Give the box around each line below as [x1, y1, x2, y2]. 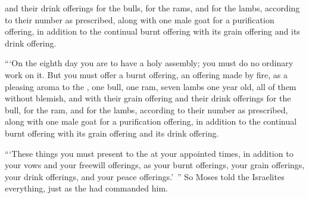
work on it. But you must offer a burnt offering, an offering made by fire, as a [5, 68, 288, 81]
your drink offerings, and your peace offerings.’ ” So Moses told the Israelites [5, 170, 285, 182]
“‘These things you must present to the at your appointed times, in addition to [5, 147, 294, 159]
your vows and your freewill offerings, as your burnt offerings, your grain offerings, [5, 159, 305, 171]
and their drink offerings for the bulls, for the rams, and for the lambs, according [5, 2, 300, 14]
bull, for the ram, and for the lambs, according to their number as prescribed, [5, 103, 288, 116]
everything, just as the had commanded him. [5, 182, 168, 194]
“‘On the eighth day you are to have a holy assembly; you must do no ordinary [5, 57, 294, 69]
